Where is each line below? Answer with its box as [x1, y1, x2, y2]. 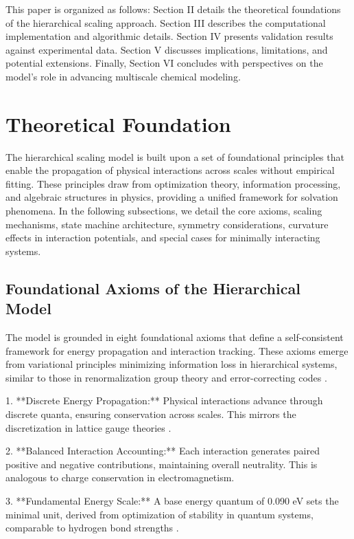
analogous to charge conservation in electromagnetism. [5, 470, 235, 485]
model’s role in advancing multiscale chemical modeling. [5, 69, 241, 83]
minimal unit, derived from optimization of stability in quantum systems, [5, 507, 314, 521]
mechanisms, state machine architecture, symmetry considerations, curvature [5, 217, 329, 231]
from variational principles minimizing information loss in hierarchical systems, [5, 357, 338, 371]
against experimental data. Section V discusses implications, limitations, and [5, 42, 328, 56]
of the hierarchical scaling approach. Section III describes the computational [5, 15, 326, 30]
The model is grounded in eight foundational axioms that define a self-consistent [5, 330, 344, 344]
